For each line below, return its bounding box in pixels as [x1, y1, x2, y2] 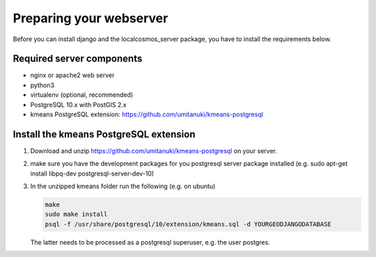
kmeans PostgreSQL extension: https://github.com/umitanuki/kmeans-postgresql [30, 110, 264, 118]
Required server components [13, 53, 143, 65]
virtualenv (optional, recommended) [30, 91, 134, 99]
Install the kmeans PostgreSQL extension [13, 128, 196, 140]
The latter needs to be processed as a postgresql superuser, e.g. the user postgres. [30, 237, 271, 247]
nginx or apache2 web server [30, 71, 115, 79]
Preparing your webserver [13, 10, 169, 26]
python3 [30, 81, 55, 89]
